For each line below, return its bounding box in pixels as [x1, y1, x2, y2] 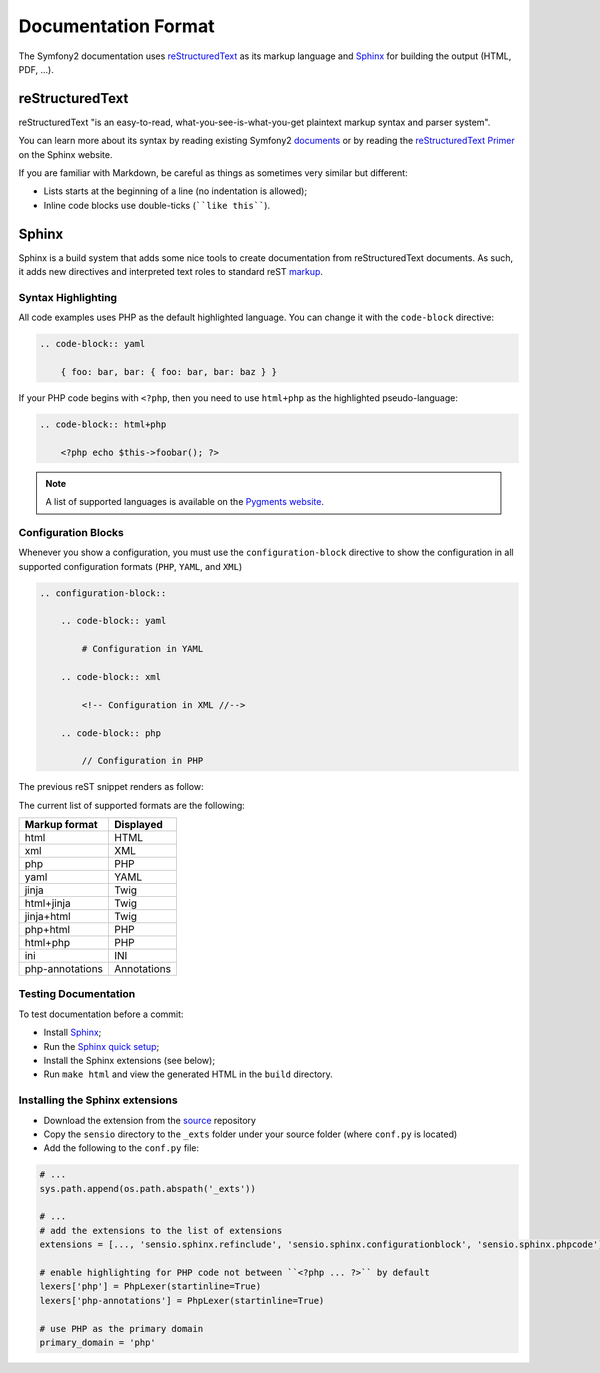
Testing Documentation [18, 987, 136, 1001]
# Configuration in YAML [81, 643, 204, 655]
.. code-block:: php [60, 727, 162, 739]
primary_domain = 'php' [39, 1337, 157, 1348]
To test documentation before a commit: [18, 1008, 184, 1020]
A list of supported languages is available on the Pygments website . [45, 496, 325, 508]
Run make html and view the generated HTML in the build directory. [43, 1068, 334, 1080]
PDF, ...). [18, 63, 54, 75]
